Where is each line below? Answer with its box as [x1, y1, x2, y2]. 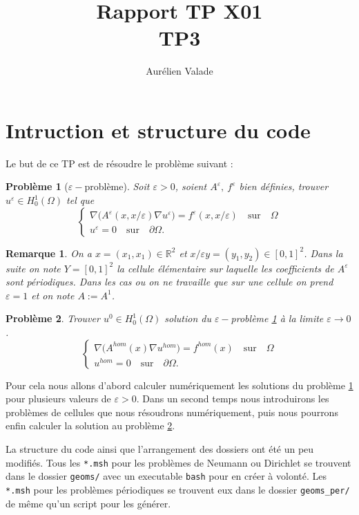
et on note [31, 288, 75, 302]
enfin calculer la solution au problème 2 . [6, 418, 175, 433]
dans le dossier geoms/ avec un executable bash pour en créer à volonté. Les [6, 469, 327, 483]
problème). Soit [84, 179, 150, 194]
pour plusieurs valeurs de [6, 391, 111, 406]
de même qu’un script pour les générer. [6, 496, 171, 510]
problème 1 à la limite [231, 311, 324, 326]
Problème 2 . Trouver [6, 311, 100, 326]
